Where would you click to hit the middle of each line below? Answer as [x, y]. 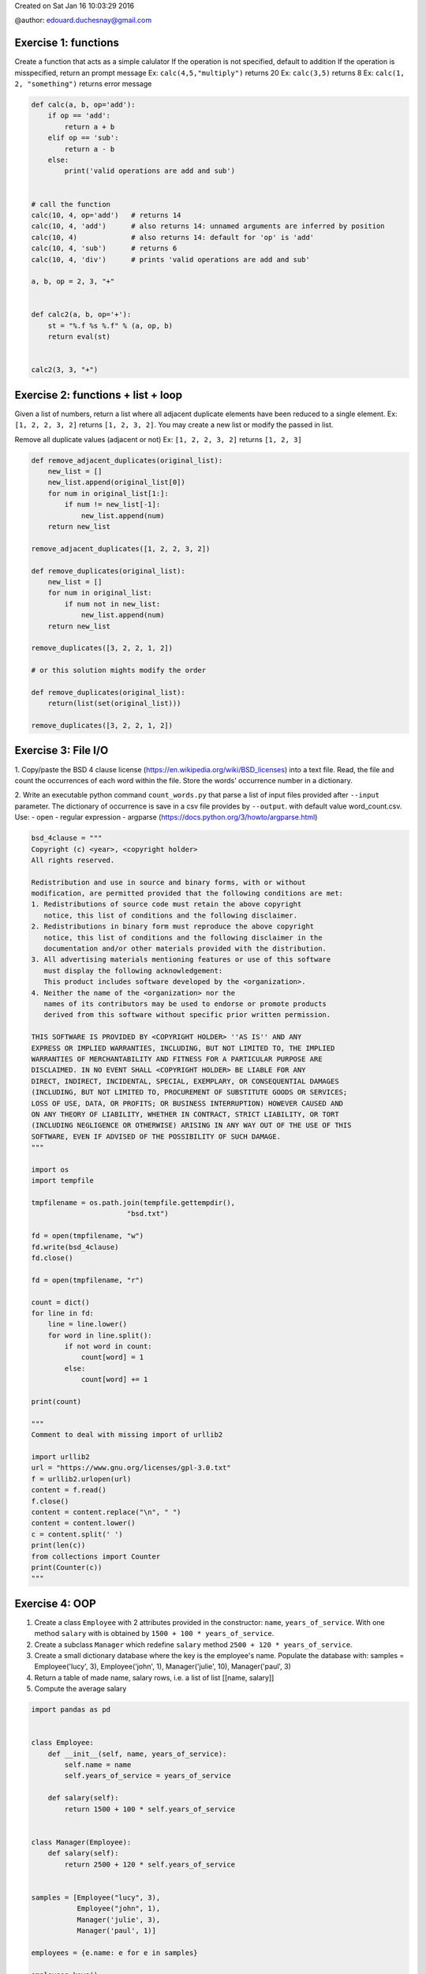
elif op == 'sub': [83, 138]
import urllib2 [60, 1457]
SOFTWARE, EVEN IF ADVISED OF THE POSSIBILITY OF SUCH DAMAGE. [156, 1136]
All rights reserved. [73, 860]
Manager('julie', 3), [119, 1920]
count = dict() [60, 1302]
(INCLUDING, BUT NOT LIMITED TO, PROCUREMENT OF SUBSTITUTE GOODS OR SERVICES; [189, 1092]
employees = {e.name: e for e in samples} [114, 1953]
